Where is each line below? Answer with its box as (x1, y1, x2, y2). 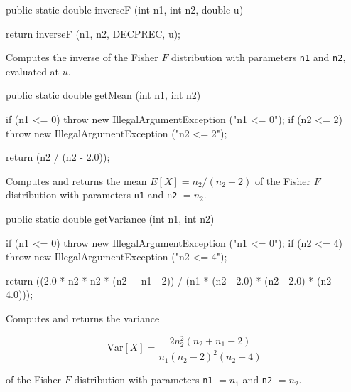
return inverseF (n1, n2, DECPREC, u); (6, 26, 181, 41)
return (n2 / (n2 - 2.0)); (6, 149, 110, 164)
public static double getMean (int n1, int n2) (6, 88, 201, 102)
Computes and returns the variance (6, 311, 160, 326)
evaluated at (6, 63, 60, 78)
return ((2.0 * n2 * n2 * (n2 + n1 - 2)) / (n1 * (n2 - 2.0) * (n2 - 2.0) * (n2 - (6, 272, 338, 287)
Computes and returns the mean (6, 173, 147, 188)
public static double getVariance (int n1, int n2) (6, 211, 215, 226)
